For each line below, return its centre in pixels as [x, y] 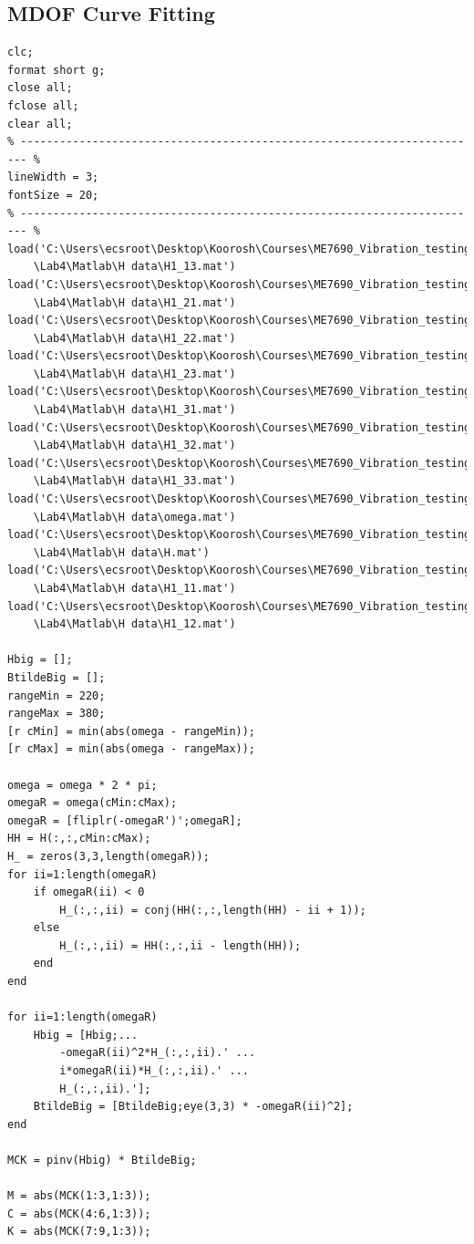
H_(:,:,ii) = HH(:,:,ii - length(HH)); [180, 945]
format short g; [57, 70]
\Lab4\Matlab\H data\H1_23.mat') [134, 373]
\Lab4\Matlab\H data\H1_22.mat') [134, 338]
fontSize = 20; [53, 195]
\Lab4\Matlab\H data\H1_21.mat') [134, 302]
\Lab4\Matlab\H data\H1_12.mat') [134, 624]
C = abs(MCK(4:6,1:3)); [79, 1213]
